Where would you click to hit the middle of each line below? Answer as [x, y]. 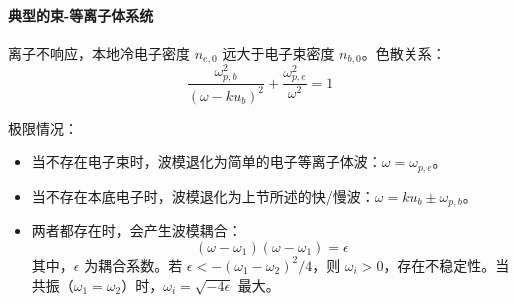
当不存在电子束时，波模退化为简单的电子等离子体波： [206, 161]
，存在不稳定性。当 [446, 264]
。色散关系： [403, 52]
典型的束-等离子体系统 [81, 14]
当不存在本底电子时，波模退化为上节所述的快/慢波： [203, 195]
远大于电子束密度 [278, 52]
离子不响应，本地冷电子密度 [99, 52]
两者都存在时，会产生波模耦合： [136, 230]
